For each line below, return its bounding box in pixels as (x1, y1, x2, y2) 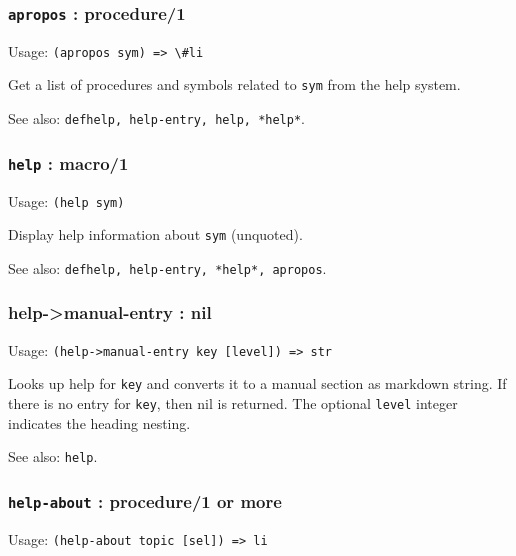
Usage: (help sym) (8, 190, 125, 211)
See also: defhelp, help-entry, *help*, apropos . (8, 257, 327, 278)
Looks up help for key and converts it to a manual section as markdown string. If (8, 373, 507, 394)
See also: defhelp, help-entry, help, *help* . (8, 108, 305, 129)
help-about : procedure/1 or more (8, 488, 282, 513)
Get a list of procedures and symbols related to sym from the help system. (8, 74, 461, 95)
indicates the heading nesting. (8, 412, 191, 433)
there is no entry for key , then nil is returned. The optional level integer (8, 393, 458, 414)
